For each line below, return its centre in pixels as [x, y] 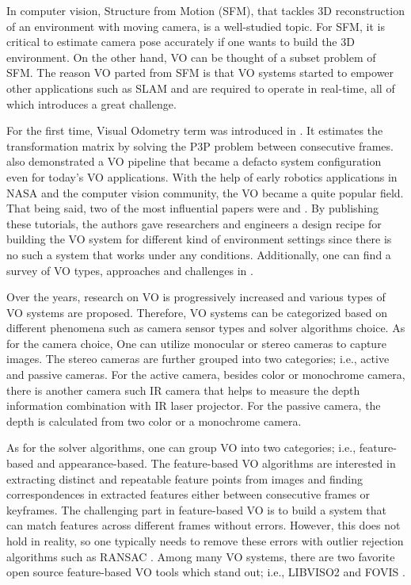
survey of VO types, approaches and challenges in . [130, 270]
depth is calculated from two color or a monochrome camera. [154, 421]
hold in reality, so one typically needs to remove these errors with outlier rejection [205, 541]
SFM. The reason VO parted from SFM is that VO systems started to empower [200, 73]
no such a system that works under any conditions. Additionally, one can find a [199, 254]
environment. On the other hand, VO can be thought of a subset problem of [191, 57]
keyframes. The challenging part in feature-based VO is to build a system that [196, 509]
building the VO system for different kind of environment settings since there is [199, 239]
